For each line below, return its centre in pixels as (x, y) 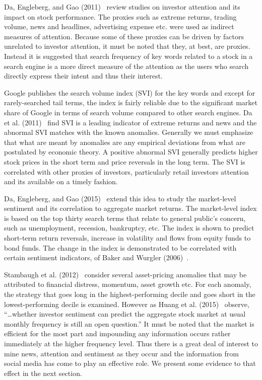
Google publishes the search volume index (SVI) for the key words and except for (130, 92)
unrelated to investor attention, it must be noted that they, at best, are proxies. (127, 46)
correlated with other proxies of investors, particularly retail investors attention (126, 171)
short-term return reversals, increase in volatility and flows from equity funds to (127, 238)
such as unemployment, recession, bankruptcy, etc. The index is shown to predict (129, 228)
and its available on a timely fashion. (61, 181)
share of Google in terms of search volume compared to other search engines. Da (128, 112)
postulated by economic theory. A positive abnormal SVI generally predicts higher (131, 152)
